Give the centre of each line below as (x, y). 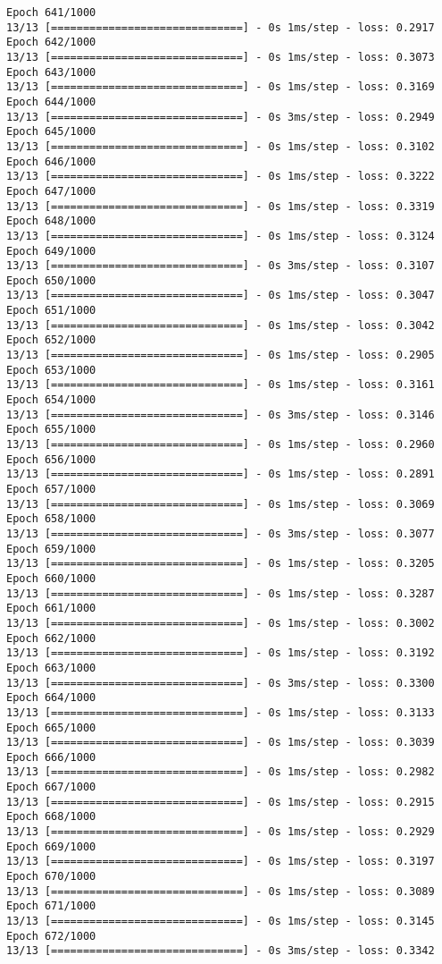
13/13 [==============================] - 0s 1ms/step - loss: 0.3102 (221, 146)
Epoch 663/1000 (51, 668)
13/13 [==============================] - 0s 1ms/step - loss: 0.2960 (221, 445)
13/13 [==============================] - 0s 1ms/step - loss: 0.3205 (221, 564)
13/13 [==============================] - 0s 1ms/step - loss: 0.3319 (221, 206)
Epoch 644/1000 (51, 101)
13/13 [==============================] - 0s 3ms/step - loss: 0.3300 (221, 683)
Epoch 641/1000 (51, 13)
